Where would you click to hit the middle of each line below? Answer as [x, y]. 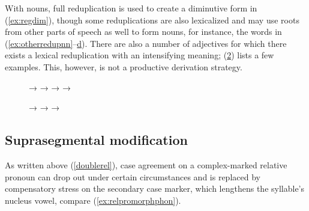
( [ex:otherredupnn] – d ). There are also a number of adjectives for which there [146, 43]
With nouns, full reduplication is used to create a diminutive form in [131, 8]
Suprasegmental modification [96, 140]
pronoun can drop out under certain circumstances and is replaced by [133, 176]
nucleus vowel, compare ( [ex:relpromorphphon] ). [93, 200]
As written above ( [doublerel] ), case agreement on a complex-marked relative [146, 164]
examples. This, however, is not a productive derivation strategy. [124, 66]
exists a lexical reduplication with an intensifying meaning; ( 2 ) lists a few [139, 55]
